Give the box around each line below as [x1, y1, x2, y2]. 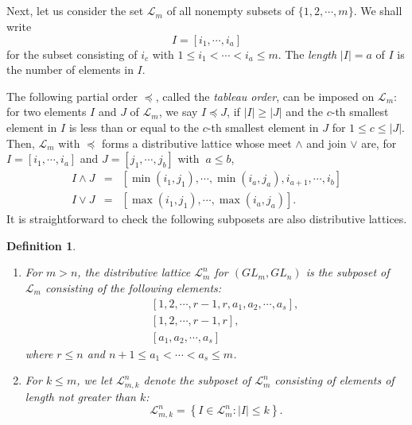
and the [286, 103, 324, 120]
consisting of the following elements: [45, 279, 222, 296]
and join [306, 134, 347, 151]
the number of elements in [6, 61, 134, 78]
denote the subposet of [143, 372, 251, 388]
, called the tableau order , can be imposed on [155, 87, 375, 104]
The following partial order [6, 87, 138, 104]
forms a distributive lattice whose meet [101, 134, 292, 151]
